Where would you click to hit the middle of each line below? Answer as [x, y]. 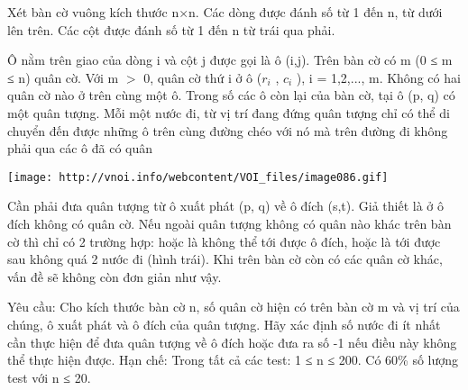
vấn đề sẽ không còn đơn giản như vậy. [115, 276]
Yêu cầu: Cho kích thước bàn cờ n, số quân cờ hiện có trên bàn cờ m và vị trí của [234, 307]
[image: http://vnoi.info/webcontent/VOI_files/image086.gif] [198, 177]
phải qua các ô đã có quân [80, 148]
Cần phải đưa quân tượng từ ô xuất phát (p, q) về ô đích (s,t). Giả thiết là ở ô [225, 206]
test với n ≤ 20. [49, 377]
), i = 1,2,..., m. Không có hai [378, 77]
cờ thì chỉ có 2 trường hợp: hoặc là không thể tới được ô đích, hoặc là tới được [224, 241]
